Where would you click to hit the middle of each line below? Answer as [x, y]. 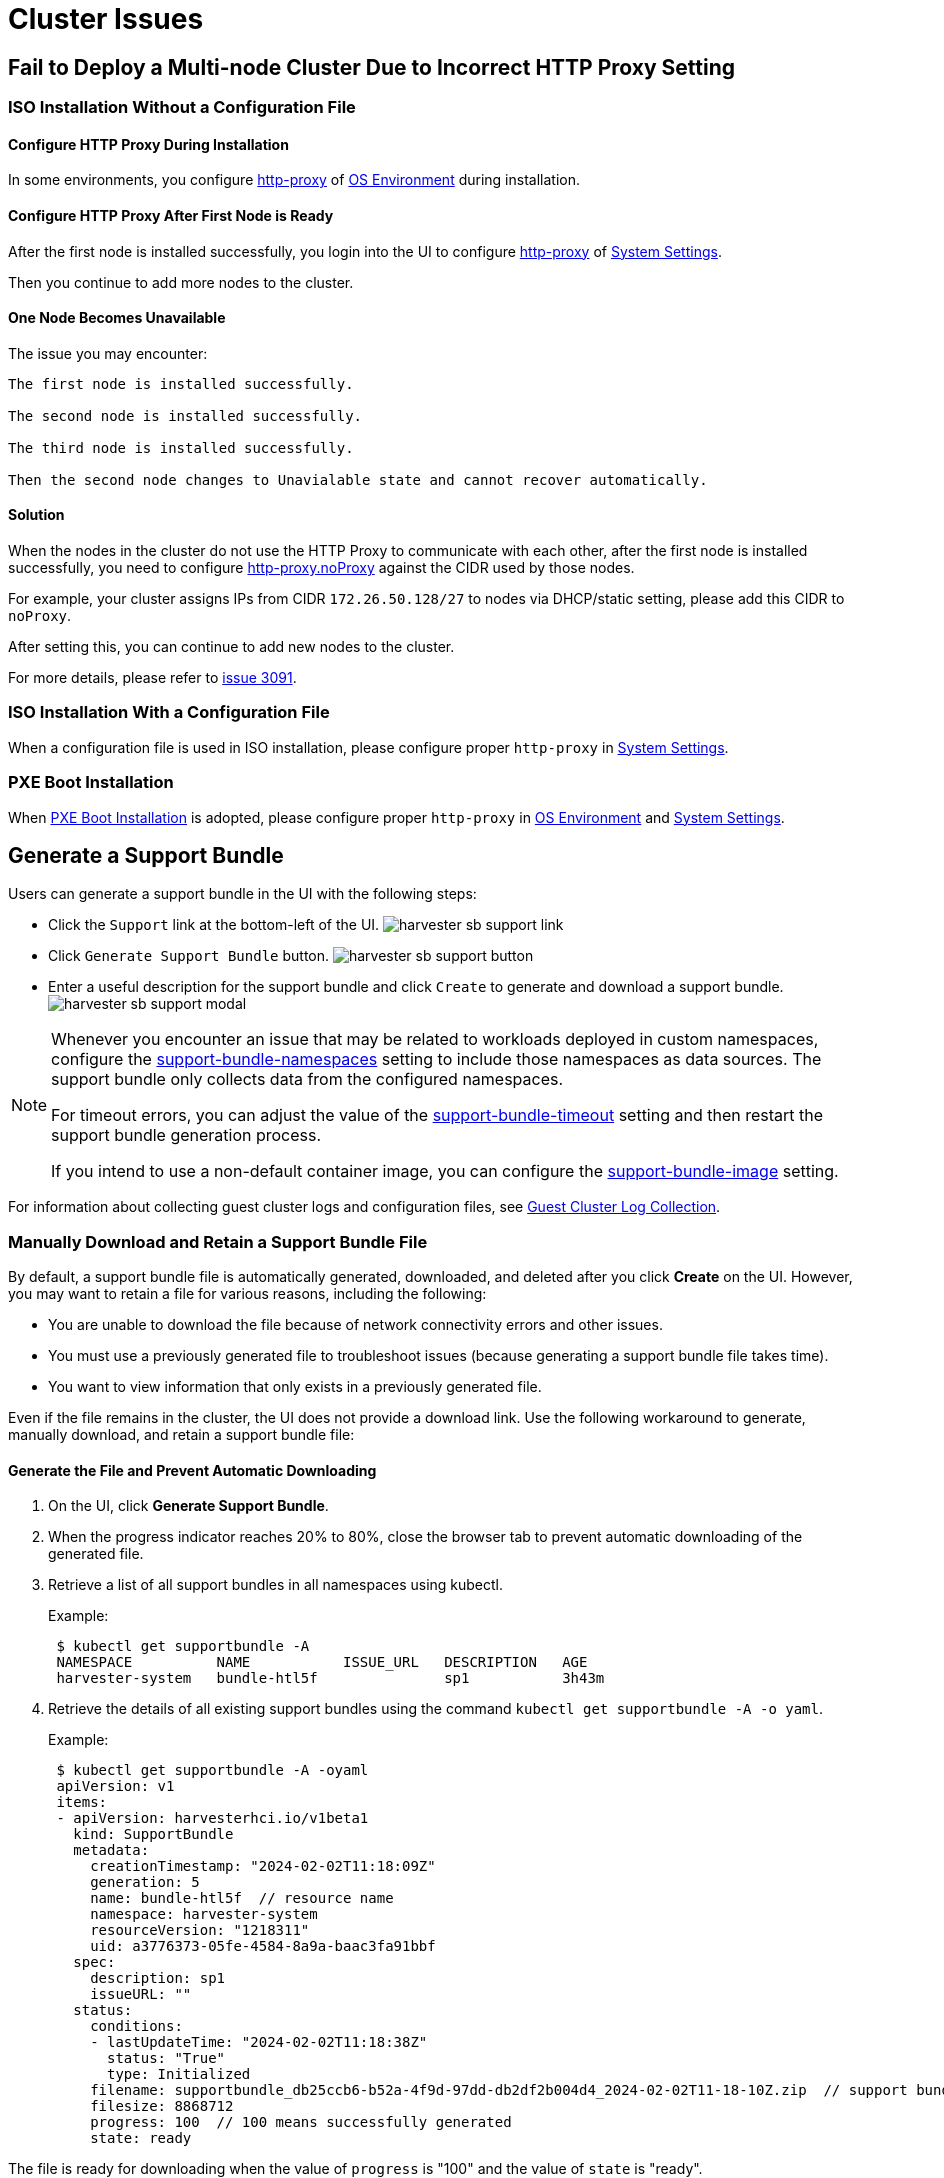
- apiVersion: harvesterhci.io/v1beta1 [212, 1818]
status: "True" [166, 2058]
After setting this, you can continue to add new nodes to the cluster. [231, 647]
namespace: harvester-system [204, 1914]
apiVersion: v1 [115, 1786]
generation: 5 [145, 1882]
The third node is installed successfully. [181, 447]
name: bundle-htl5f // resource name [242, 1898]
